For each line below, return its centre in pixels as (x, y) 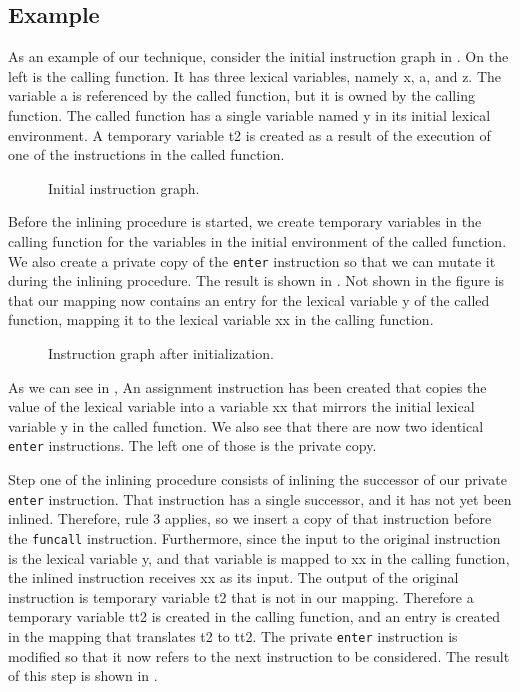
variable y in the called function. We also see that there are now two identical (246, 425)
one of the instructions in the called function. (146, 154)
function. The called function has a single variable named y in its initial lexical (249, 114)
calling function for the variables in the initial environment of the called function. (257, 240)
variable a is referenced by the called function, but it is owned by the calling (241, 95)
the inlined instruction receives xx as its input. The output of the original (233, 577)
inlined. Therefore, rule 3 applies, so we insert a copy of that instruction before (250, 518)
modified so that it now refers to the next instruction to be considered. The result (259, 655)
